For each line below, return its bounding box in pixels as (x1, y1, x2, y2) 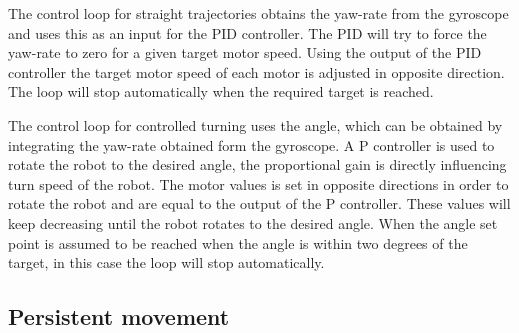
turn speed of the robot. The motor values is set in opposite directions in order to (8, 173, 509, 194)
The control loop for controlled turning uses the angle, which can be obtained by (8, 114, 503, 135)
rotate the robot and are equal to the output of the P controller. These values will (8, 193, 511, 214)
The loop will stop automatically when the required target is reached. (8, 81, 434, 102)
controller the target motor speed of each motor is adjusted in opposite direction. (8, 61, 505, 82)
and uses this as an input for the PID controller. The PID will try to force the (8, 22, 487, 43)
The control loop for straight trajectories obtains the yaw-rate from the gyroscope (8, 3, 509, 23)
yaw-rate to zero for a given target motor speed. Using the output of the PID (8, 42, 482, 63)
